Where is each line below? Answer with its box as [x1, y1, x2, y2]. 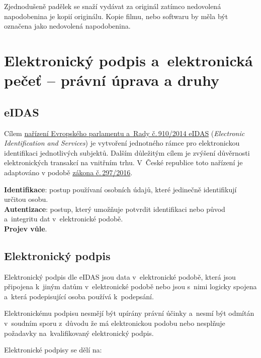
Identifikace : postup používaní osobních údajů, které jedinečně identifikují [4, 184, 237, 194]
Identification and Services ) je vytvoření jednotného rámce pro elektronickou [4, 138, 240, 148]
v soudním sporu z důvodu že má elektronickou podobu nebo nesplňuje [4, 318, 225, 328]
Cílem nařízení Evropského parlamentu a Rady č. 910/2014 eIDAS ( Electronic [4, 128, 245, 138]
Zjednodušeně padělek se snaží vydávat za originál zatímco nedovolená [4, 1, 221, 11]
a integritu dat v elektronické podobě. [4, 213, 123, 224]
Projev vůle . [4, 223, 47, 233]
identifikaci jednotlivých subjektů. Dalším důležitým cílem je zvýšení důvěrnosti [4, 147, 250, 158]
